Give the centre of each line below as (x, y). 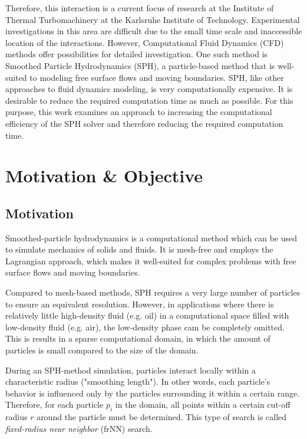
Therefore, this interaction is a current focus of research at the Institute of (140, 8)
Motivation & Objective (104, 176)
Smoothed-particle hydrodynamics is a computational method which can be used (151, 237)
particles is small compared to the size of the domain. (102, 350)
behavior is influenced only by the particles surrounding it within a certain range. (153, 393)
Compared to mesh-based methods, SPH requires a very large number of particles (153, 292)
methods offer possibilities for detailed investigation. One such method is (137, 54)
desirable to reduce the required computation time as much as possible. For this (149, 100)
